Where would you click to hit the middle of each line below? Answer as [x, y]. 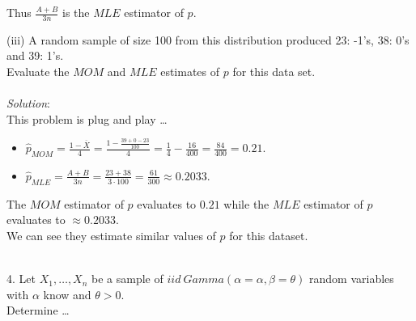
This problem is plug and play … [87, 118]
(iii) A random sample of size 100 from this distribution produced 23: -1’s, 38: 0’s [208, 39]
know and [67, 294]
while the [246, 203]
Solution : [28, 103]
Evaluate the [38, 72]
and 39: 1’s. [35, 55]
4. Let [21, 279]
